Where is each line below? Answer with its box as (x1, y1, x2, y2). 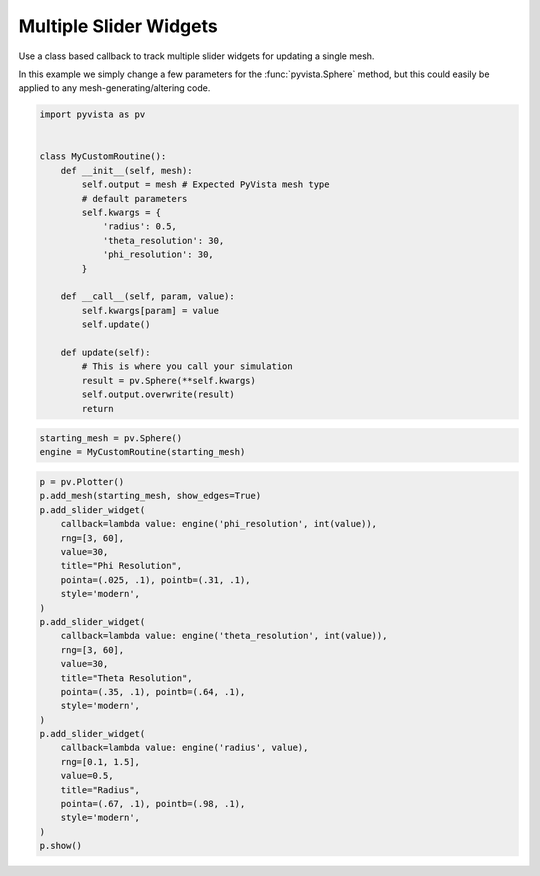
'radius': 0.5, (102, 221, 177, 232)
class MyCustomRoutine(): (39, 151, 167, 162)
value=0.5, (60, 770, 114, 782)
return (81, 403, 114, 414)
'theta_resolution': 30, (102, 235, 225, 246)
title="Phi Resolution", (60, 560, 183, 572)
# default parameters (81, 193, 188, 204)
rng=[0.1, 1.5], (60, 756, 140, 767)
